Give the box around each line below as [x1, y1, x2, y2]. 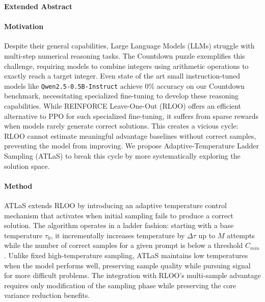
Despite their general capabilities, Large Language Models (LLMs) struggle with [4, 40, 255, 51]
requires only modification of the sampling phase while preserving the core [4, 280, 236, 290]
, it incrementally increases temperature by [50, 230, 185, 240]
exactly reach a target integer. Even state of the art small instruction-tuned [4, 70, 240, 81]
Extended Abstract [4, 1, 72, 11]
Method [4, 180, 33, 191]
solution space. [4, 160, 50, 171]
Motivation [4, 21, 44, 32]
